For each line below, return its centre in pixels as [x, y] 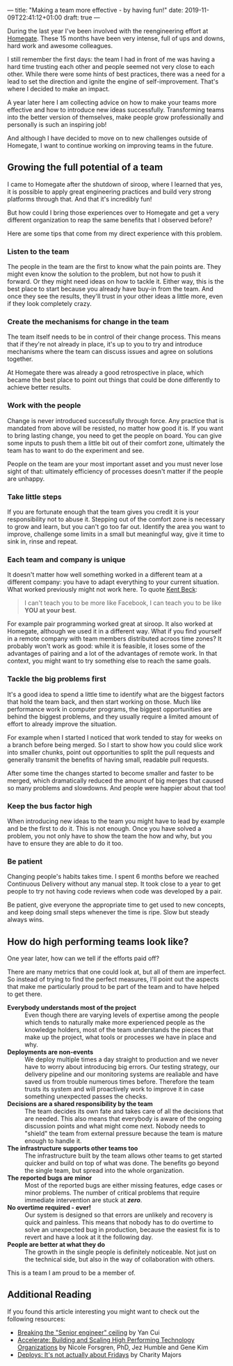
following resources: [37, 1319]
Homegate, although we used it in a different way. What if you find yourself [115, 631]
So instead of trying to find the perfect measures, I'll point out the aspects [113, 979]
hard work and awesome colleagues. [60, 46]
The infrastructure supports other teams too [73, 1148]
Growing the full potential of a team [85, 168]
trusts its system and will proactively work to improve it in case [114, 1089]
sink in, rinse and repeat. [43, 542]
